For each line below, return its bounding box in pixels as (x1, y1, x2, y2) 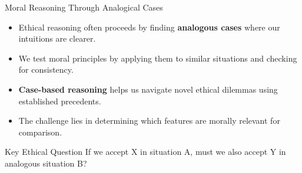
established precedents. (18, 94, 101, 107)
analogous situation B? (5, 157, 87, 169)
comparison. (18, 125, 62, 138)
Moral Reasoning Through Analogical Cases (5, 1, 163, 13)
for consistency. (18, 63, 74, 76)
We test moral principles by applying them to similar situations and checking (18, 52, 297, 64)
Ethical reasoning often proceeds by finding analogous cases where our (18, 21, 280, 33)
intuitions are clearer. (18, 32, 96, 45)
